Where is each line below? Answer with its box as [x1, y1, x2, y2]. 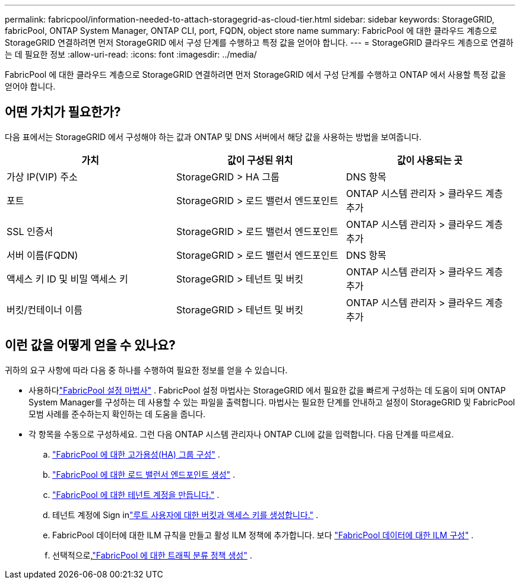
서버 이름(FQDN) [7, 249, 78, 261]
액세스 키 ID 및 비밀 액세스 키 [7, 272, 128, 285]
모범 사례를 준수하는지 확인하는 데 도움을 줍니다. [28, 408, 206, 419]
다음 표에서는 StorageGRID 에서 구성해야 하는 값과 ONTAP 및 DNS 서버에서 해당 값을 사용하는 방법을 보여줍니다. [5, 131, 422, 142]
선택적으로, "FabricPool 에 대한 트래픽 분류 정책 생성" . [52, 550, 252, 560]
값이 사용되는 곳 [397, 154, 463, 166]
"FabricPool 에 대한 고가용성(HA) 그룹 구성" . [52, 449, 220, 459]
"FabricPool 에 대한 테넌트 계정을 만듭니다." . [52, 489, 220, 500]
